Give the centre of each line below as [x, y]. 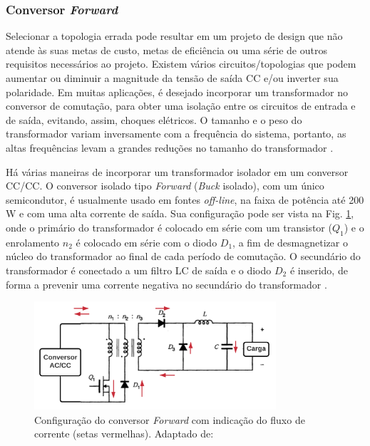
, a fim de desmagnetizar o [290, 242]
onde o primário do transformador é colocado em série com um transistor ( [169, 227]
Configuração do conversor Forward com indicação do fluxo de [170, 419]
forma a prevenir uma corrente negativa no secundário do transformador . [166, 284]
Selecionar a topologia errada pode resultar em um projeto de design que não [174, 36]
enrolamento [33, 242]
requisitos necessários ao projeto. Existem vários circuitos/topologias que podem [181, 64]
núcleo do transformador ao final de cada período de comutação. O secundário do [183, 256]
